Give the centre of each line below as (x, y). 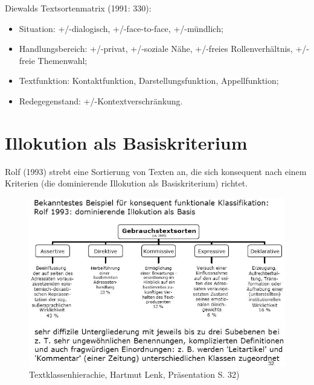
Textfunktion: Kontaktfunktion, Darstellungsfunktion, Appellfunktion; (149, 81)
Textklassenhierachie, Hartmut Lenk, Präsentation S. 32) (134, 374)
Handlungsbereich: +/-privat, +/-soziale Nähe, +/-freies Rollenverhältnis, (156, 49)
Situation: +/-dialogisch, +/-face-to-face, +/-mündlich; (121, 28)
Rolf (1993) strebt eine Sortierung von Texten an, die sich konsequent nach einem (156, 171)
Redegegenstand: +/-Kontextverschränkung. (101, 100)
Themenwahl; (62, 60)
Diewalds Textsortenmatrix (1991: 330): (78, 8)
